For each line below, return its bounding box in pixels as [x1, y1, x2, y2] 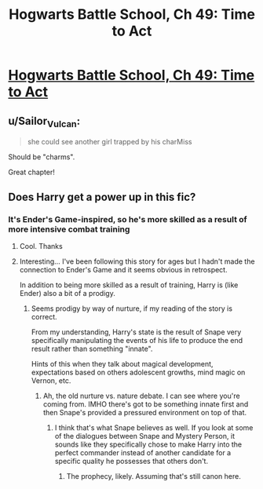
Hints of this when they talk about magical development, [31, 359, 214, 368]
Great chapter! [8, 167, 55, 177]
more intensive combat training [8, 224, 130, 235]
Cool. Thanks [19, 241, 63, 250]
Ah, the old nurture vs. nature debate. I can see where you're [42, 391, 241, 400]
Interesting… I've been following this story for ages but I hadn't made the [19, 257, 255, 266]
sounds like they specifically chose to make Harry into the [54, 440, 242, 449]
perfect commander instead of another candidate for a [54, 447, 232, 457]
